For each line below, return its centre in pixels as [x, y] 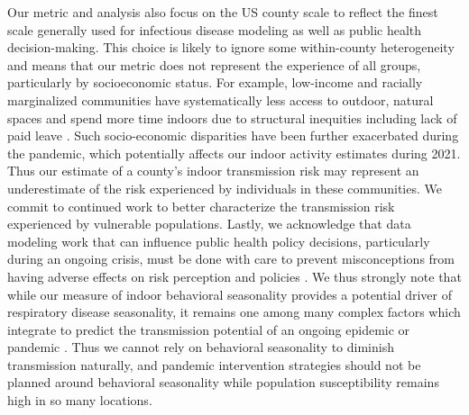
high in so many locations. [80, 400]
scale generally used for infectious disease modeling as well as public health [215, 29]
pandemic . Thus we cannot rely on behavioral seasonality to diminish [201, 347]
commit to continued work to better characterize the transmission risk [201, 206]
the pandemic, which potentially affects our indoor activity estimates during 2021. [234, 153]
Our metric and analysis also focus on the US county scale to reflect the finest [223, 12]
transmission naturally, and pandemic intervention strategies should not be [214, 364]
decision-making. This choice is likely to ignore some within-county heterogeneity [231, 47]
